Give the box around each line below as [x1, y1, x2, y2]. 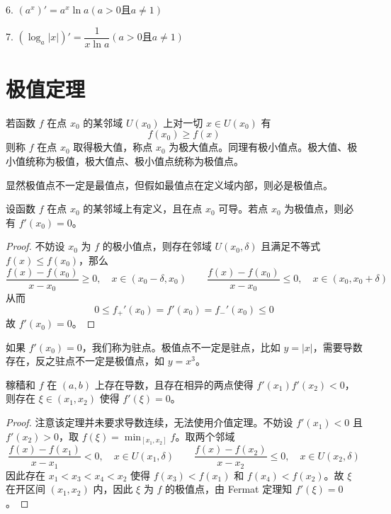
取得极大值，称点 [73, 139, 153, 154]
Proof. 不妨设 [6, 239, 65, 253]
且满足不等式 [261, 239, 321, 253]
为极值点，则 [284, 201, 344, 216]
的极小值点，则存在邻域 [102, 239, 212, 253]
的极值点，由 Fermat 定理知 [165, 481, 293, 496]
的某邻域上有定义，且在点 [83, 201, 203, 216]
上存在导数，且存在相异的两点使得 [94, 377, 254, 392]
